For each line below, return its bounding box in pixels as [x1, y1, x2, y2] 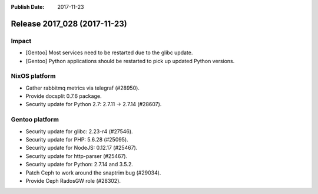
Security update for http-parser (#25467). [25, 152, 128, 159]
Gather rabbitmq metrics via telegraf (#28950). [25, 84, 140, 91]
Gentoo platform [11, 116, 59, 124]
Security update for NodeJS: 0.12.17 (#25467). [25, 144, 138, 152]
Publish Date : [11, 4, 45, 10]
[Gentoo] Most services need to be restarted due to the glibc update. [25, 49, 193, 56]
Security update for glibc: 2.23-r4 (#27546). [25, 127, 133, 135]
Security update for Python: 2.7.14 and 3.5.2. [25, 161, 133, 168]
